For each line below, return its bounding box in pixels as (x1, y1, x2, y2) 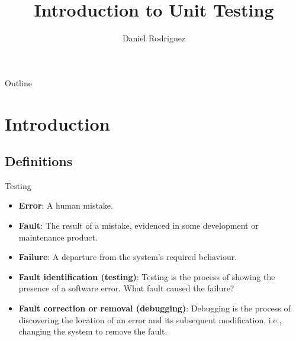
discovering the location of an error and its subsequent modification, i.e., (18, 313, 282, 326)
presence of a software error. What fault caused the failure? (18, 282, 234, 294)
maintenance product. (18, 230, 98, 243)
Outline (5, 76, 32, 89)
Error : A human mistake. (18, 199, 113, 212)
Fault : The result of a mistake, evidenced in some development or (18, 219, 259, 232)
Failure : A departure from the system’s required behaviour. (18, 251, 237, 263)
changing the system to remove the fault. (18, 325, 168, 337)
